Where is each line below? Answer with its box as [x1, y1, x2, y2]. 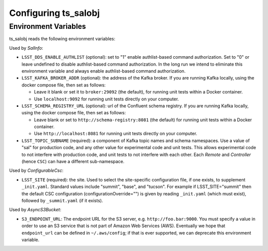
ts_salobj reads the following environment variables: [9, 36, 116, 42]
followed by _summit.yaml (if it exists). [21, 197, 103, 203]
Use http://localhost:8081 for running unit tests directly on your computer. [34, 131, 198, 137]
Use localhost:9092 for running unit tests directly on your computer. [34, 96, 179, 102]
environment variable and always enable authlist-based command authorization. [21, 68, 186, 74]
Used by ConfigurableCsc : [9, 167, 64, 173]
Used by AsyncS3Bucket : [9, 207, 62, 213]
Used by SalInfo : [9, 45, 43, 51]
